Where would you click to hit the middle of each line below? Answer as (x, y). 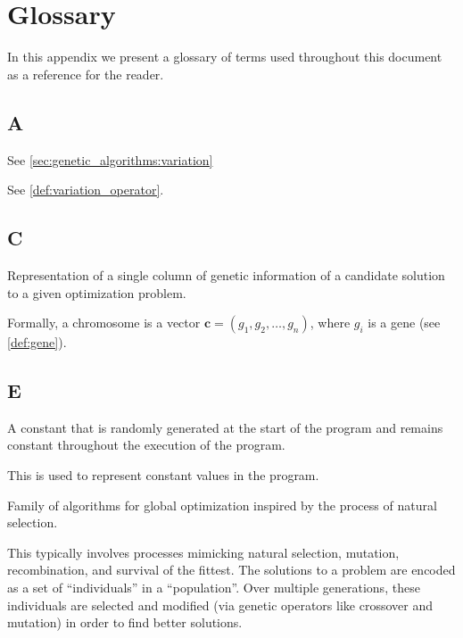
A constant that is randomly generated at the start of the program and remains (225, 427)
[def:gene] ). (37, 342)
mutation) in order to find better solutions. (125, 622)
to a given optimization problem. (97, 292)
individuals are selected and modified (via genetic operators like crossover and (220, 605)
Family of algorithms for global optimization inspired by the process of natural (222, 505)
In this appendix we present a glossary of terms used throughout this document (225, 57)
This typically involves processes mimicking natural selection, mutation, (203, 552)
